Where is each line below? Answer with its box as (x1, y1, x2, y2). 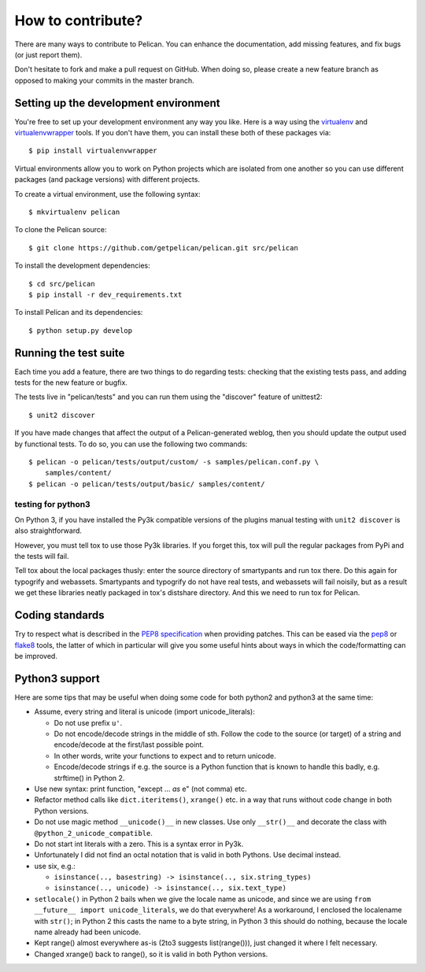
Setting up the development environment (14, 96, 220, 109)
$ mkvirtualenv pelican (28, 207, 120, 216)
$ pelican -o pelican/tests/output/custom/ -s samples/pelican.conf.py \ (28, 457, 320, 466)
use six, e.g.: (34, 861, 76, 870)
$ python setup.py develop (28, 326, 133, 334)
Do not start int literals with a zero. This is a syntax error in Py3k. (34, 839, 244, 848)
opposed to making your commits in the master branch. (14, 76, 194, 85)
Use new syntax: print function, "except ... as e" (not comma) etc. (34, 784, 247, 793)
